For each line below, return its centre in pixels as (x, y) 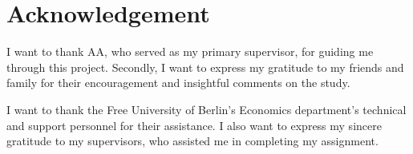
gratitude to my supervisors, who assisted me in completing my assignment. (192, 141)
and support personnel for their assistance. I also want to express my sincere (194, 125)
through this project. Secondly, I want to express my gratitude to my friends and (205, 67)
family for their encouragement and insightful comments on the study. (178, 83)
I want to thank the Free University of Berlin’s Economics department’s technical (206, 109)
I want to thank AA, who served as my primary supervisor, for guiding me (190, 51)
